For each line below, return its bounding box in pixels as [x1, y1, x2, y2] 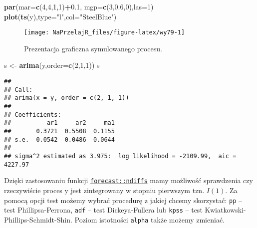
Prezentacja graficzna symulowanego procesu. [24, 43, 162, 53]
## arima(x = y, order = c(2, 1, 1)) [4, 94, 129, 102]
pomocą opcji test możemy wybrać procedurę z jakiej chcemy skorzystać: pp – [4, 195, 243, 205]
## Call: [4, 86, 33, 93]
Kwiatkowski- [205, 205, 246, 215]
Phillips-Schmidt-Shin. [4, 214, 72, 225]
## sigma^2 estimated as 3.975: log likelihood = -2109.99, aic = [4, 152, 237, 160]
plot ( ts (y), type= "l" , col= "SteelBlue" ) [4, 11, 117, 21]
